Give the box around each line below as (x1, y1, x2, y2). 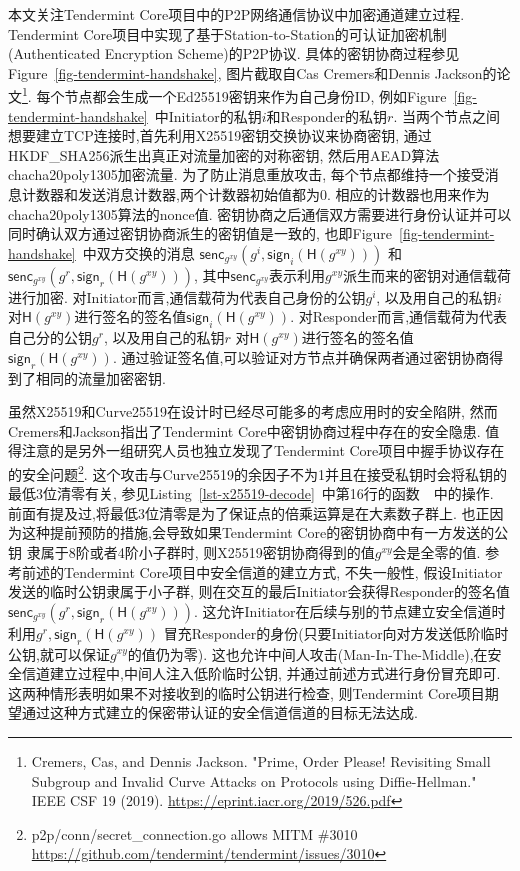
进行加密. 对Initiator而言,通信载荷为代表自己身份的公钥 (8, 286, 366, 307)
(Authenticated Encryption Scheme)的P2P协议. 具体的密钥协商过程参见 (8, 43, 460, 64)
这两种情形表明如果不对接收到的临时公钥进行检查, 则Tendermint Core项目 (8, 682, 485, 703)
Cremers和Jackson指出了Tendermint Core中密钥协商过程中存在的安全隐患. (8, 420, 481, 441)
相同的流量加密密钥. (35, 367, 166, 388)
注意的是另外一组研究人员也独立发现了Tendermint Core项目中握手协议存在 (21, 440, 505, 461)
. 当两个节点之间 (393, 105, 500, 126)
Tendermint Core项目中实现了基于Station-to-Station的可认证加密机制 (8, 23, 447, 44)
